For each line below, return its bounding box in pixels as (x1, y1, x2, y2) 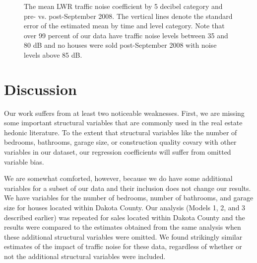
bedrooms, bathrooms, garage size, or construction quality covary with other (4, 137, 237, 147)
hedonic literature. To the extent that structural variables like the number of (4, 127, 237, 137)
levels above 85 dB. (24, 49, 82, 60)
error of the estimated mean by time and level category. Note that (24, 20, 225, 31)
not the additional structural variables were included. (4, 251, 166, 261)
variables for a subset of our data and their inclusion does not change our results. (4, 182, 251, 193)
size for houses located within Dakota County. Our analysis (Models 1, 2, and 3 (4, 202, 246, 213)
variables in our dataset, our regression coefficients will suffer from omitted (4, 147, 231, 157)
